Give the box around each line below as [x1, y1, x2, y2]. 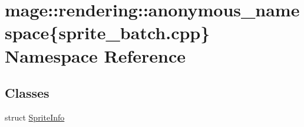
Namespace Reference [5, 43, 186, 67]
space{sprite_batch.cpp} [5, 20, 210, 44]
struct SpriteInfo [5, 111, 65, 123]
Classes [5, 84, 49, 102]
